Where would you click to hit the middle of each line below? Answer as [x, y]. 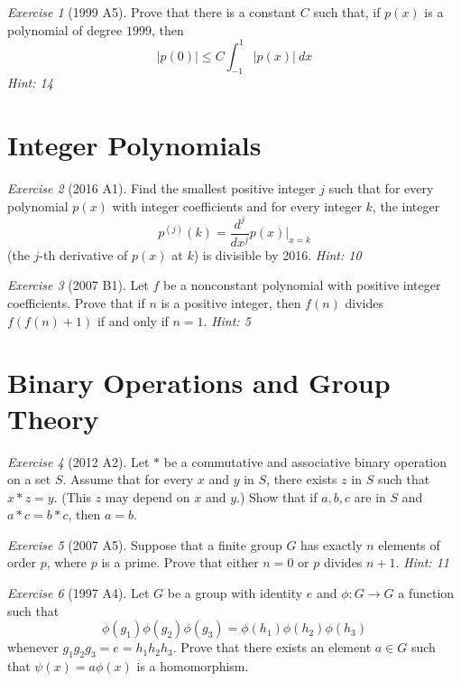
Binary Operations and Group [199, 383]
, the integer [406, 206]
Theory [53, 418]
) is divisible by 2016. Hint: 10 [277, 254]
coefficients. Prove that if [76, 303]
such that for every [381, 188]
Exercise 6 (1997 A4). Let [78, 593]
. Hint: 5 [227, 320]
